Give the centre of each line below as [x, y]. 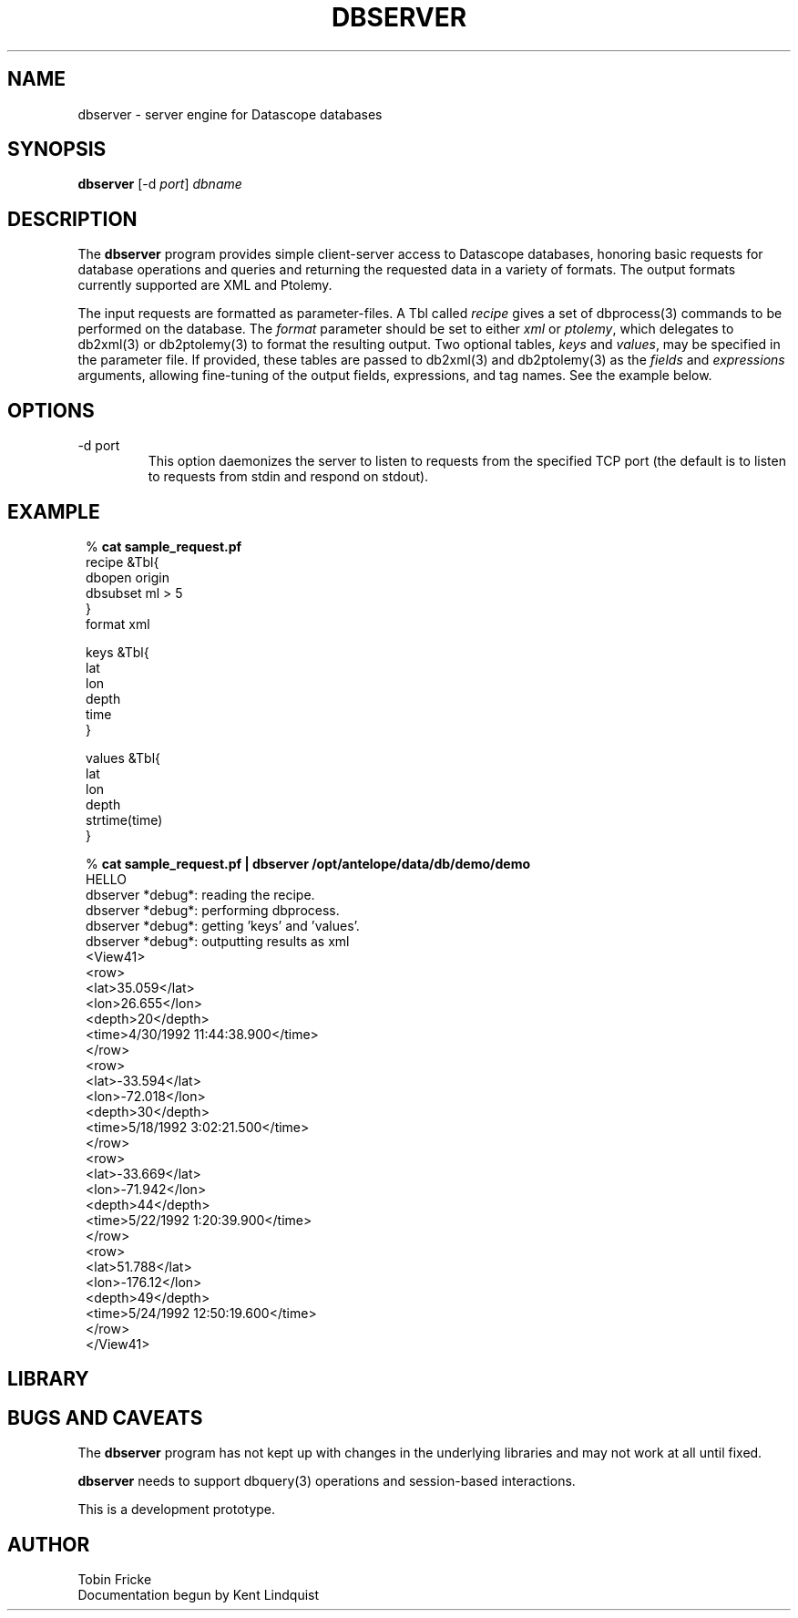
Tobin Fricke [115, 1580]
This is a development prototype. [177, 1510]
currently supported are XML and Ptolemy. [205, 285]
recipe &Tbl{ [123, 562]
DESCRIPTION [72, 219]
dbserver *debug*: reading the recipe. [200, 894]
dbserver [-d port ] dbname [160, 184]
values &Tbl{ [123, 757]
